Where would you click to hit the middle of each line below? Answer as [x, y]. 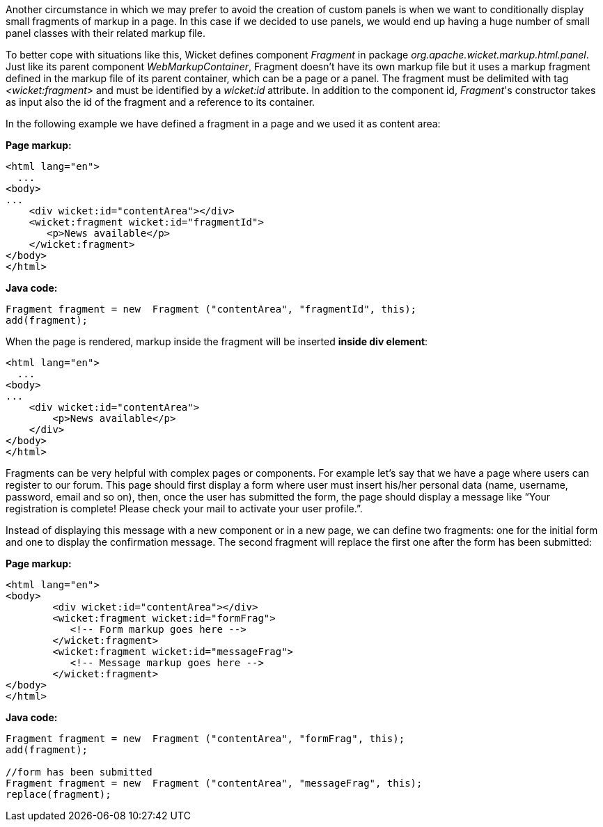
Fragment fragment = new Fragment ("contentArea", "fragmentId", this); [211, 309]
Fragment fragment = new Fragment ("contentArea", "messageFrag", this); [214, 783]
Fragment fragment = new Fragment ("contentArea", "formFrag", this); [205, 739]
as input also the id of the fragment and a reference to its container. [160, 102]
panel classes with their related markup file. [105, 33]
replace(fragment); [58, 794]
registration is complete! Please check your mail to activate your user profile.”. [184, 509]
